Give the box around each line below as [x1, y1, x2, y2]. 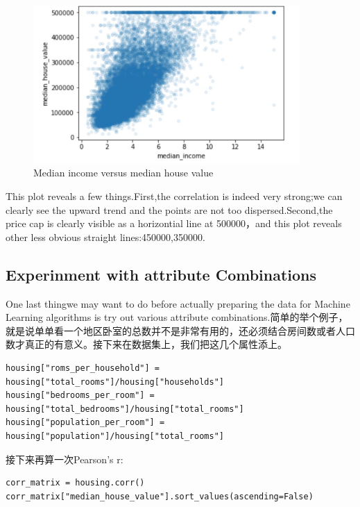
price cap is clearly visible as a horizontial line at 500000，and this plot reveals [6, 216, 342, 231]
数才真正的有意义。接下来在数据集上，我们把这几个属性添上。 [6, 337, 287, 351]
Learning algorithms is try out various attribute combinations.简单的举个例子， [6, 310, 348, 324]
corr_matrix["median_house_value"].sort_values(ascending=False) [6, 491, 314, 501]
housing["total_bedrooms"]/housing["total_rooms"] [6, 404, 244, 414]
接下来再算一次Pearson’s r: [6, 451, 123, 466]
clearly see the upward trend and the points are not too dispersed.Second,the [6, 202, 333, 217]
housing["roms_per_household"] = [6, 363, 160, 374]
